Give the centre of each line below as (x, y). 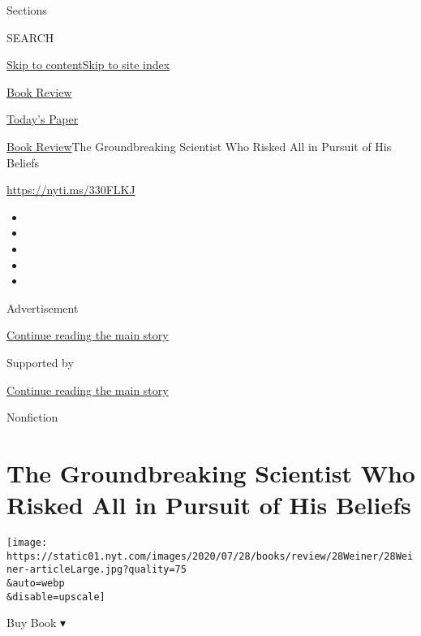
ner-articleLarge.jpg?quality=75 (97, 570)
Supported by (40, 362)
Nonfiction (32, 417)
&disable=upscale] (56, 597)
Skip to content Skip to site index (88, 65)
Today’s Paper (43, 119)
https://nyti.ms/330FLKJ (71, 190)
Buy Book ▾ (37, 623)
